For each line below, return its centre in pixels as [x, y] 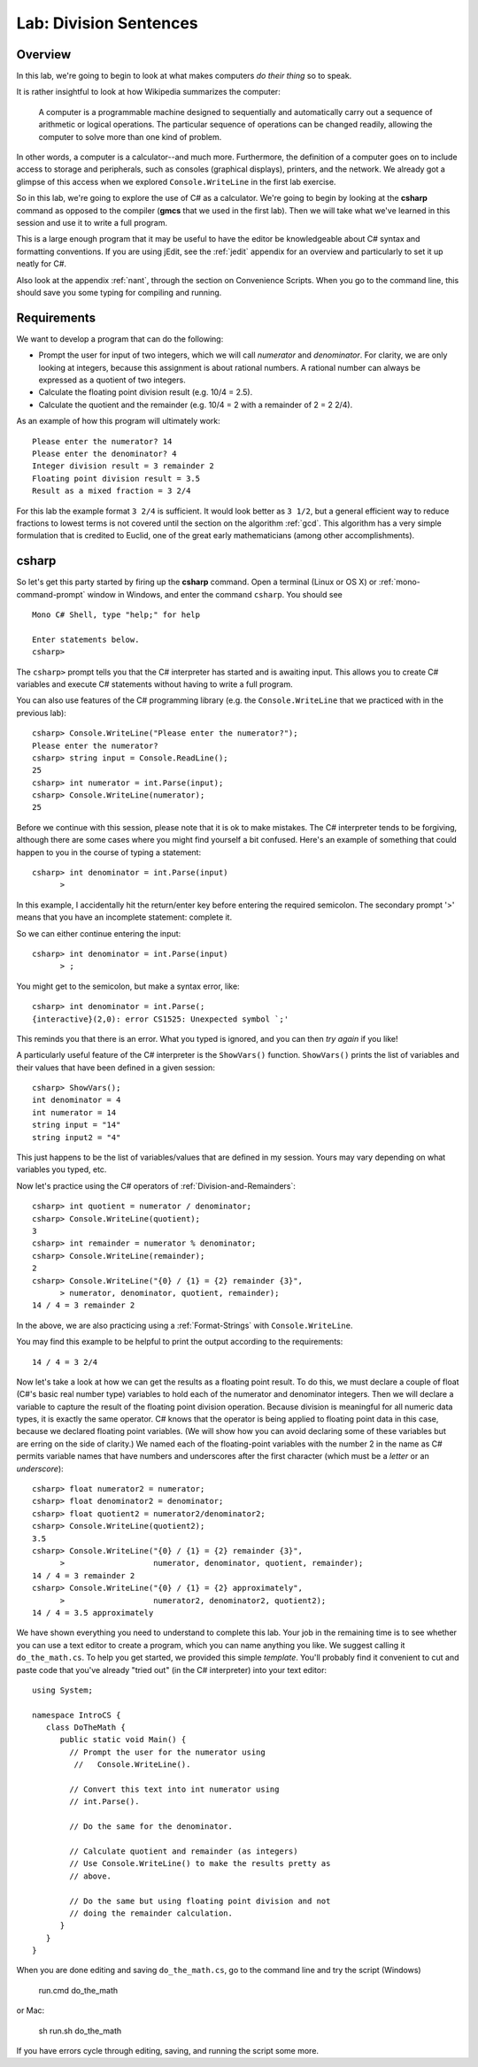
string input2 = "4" [77, 1137]
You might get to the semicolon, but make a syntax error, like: [128, 986]
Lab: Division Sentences [107, 23]
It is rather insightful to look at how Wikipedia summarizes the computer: [148, 92]
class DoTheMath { [85, 1728]
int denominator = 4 [77, 1100]
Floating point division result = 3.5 [116, 478]
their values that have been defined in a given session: [116, 1068]
